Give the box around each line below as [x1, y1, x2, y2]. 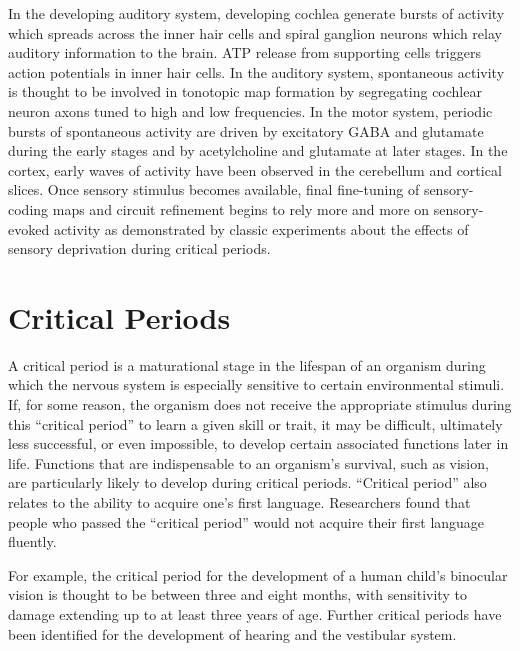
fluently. [8, 531, 57, 552]
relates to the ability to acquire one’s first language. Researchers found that [8, 492, 471, 512]
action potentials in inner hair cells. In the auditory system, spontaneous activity [8, 61, 505, 82]
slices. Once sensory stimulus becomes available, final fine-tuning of [8, 179, 420, 200]
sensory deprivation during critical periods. [8, 238, 271, 259]
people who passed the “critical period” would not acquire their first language [8, 511, 485, 532]
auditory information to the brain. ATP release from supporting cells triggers [8, 42, 481, 63]
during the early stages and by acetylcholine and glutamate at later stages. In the [8, 140, 508, 161]
